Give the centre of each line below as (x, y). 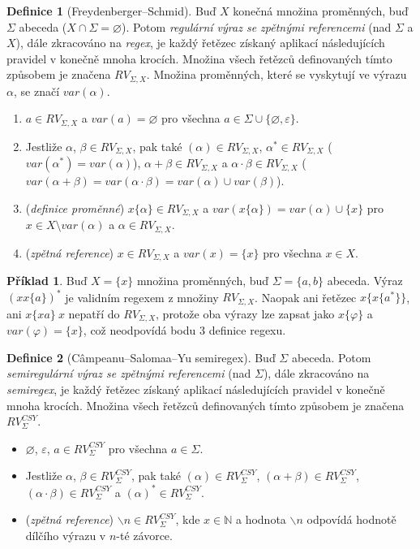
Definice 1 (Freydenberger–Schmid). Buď (111, 11)
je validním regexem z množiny (142, 297)
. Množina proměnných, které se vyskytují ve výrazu (276, 74)
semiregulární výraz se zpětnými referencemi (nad (129, 373)
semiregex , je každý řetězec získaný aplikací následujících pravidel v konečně (196, 389)
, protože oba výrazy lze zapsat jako (245, 313)
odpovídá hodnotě (351, 519)
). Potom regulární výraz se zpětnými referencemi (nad (256, 26)
